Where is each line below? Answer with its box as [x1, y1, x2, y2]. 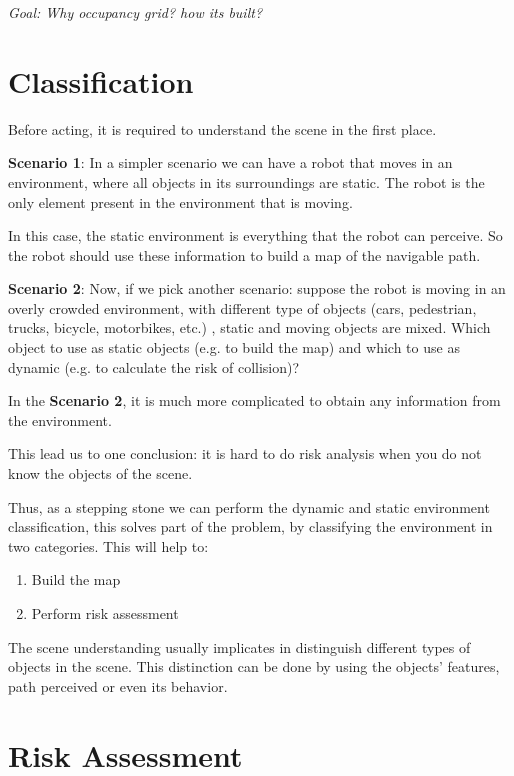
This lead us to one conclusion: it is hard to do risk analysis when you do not [8, 443, 482, 464]
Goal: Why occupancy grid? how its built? [8, 2, 263, 22]
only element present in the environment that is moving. [8, 191, 353, 212]
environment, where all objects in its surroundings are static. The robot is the [8, 171, 485, 192]
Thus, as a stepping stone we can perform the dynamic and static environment [8, 496, 490, 517]
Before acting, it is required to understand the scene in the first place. [8, 118, 437, 139]
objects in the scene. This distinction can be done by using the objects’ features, [8, 656, 500, 677]
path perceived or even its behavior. [8, 675, 228, 696]
